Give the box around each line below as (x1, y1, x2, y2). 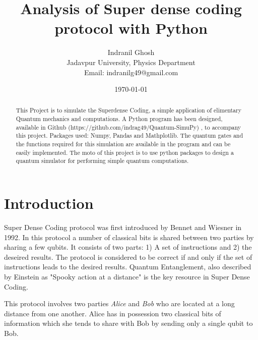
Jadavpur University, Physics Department (67, 56, 196, 67)
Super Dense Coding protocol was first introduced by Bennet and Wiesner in (4, 222, 242, 233)
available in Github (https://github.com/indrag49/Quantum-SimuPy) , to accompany (16, 123, 241, 131)
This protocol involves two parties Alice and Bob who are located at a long (4, 298, 235, 309)
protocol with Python (54, 18, 208, 38)
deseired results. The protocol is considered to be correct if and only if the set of (4, 251, 252, 262)
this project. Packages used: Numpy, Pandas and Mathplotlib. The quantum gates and (16, 131, 243, 140)
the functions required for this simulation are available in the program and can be (16, 140, 231, 148)
